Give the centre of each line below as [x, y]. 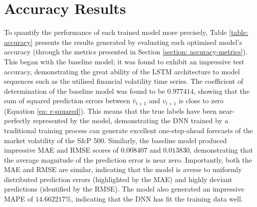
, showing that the [222, 91]
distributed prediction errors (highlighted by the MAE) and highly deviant [118, 179]
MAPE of [19, 199]
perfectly [17, 120]
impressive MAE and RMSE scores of [61, 150]
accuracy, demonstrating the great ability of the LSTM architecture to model [122, 71]
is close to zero [201, 101]
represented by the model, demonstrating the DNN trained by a [130, 120]
